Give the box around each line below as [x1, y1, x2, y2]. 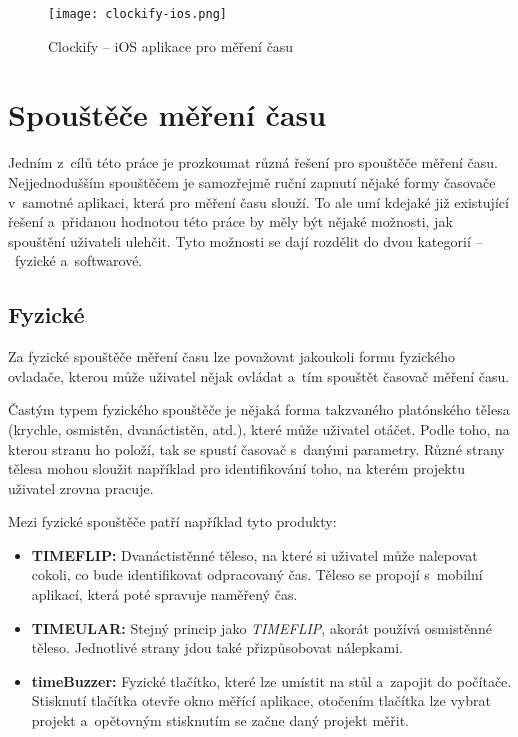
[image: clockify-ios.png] [48, 7, 227, 21]
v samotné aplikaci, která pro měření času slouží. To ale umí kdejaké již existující [8, 191, 509, 212]
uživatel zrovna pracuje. [8, 477, 154, 498]
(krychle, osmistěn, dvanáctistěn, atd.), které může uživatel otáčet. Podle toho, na [8, 418, 510, 439]
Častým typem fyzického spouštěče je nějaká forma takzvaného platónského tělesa [8, 399, 510, 420]
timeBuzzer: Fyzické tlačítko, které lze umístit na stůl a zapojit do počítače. [31, 670, 512, 691]
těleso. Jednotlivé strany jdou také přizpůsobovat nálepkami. [31, 637, 403, 658]
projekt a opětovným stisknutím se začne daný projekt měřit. [31, 710, 409, 731]
